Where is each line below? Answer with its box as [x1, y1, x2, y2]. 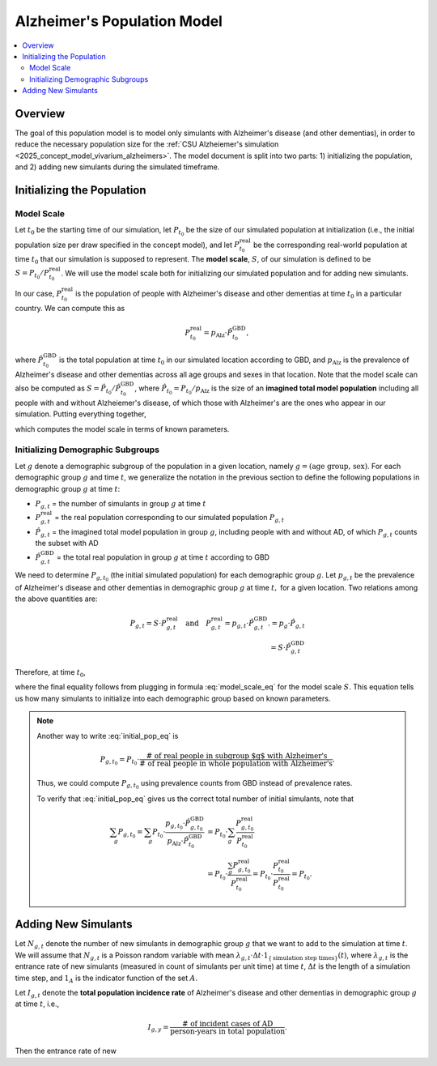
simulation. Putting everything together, [15, 409, 147, 419]
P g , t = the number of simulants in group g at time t [35, 498, 206, 510]
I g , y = [147, 1022, 169, 1034]
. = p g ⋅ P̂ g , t [267, 618, 305, 629]
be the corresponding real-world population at [252, 240, 408, 249]
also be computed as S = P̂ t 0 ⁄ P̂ [15, 383, 121, 396]
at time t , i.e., [15, 999, 60, 1008]
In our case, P [15, 288, 62, 298]
